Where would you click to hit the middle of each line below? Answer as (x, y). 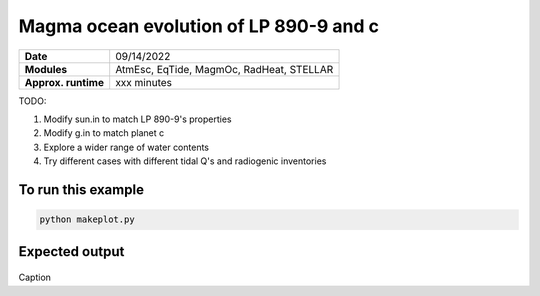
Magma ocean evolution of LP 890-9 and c (199, 26)
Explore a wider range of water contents (126, 147)
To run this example (81, 189)
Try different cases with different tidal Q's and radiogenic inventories (185, 161)
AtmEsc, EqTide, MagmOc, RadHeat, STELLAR (224, 69)
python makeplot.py (87, 219)
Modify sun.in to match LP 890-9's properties (137, 119)
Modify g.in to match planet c (104, 133)
